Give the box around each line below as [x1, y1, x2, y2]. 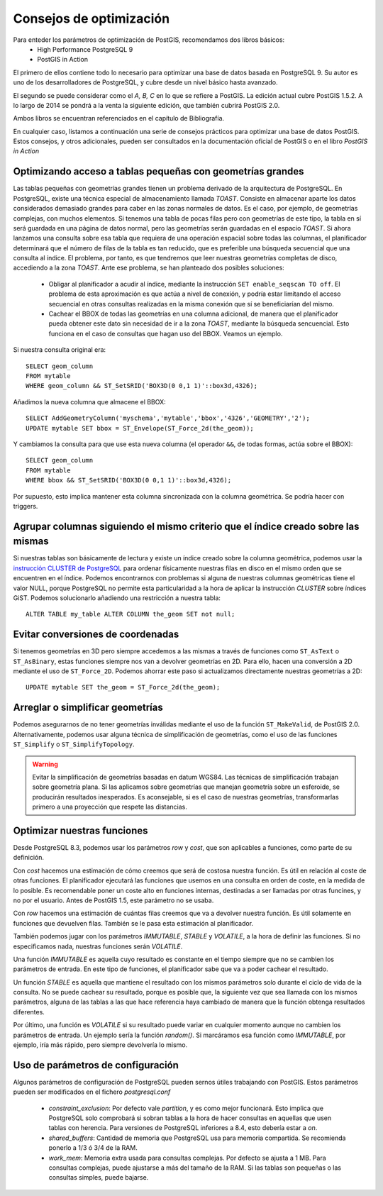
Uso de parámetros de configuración [13, 1059, 179, 1071]
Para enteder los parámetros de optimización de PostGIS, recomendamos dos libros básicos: [13, 35, 285, 44]
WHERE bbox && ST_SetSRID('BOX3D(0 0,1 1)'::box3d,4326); [26, 476, 232, 485]
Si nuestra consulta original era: [13, 345, 106, 354]
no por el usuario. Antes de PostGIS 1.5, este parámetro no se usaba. [13, 896, 214, 904]
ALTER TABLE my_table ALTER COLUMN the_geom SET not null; [26, 610, 235, 619]
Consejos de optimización [13, 11, 170, 26]
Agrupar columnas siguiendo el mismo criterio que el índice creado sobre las [13, 520, 360, 532]
